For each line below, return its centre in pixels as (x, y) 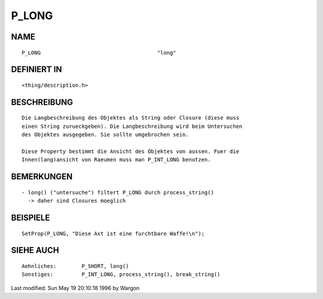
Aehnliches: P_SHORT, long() (75, 266)
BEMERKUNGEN (42, 177)
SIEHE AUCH (35, 250)
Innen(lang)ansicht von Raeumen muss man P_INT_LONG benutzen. (116, 160)
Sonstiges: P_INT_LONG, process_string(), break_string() (121, 274)
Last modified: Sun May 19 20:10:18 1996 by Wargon (75, 288)
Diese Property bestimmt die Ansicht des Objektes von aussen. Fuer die (130, 151)
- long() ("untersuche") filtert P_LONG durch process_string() (118, 192)
